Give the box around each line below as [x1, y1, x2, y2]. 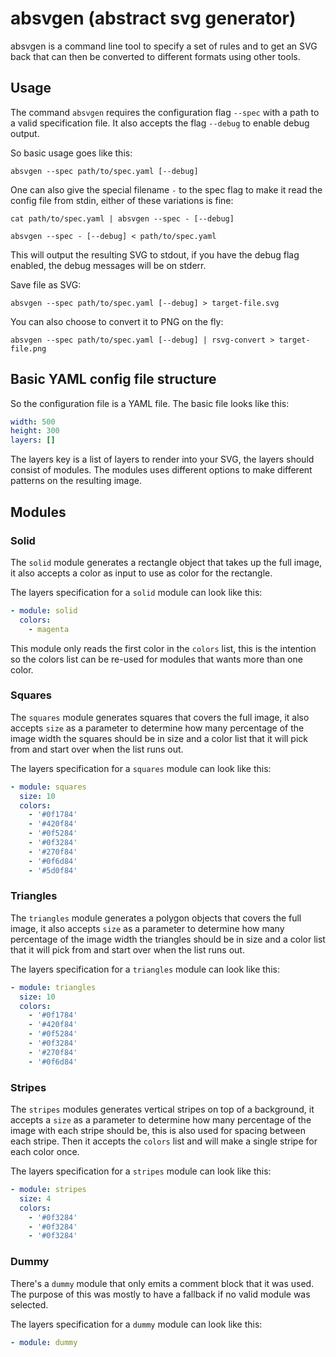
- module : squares [10, 782, 87, 792]
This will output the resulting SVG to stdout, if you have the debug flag [10, 248, 300, 261]
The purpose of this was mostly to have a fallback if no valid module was [10, 1288, 311, 1300]
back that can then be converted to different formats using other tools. [10, 50, 301, 62]
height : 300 [10, 426, 60, 436]
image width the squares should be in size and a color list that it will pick [10, 732, 308, 744]
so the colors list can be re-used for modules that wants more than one [10, 653, 303, 665]
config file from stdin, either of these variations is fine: [10, 194, 234, 206]
